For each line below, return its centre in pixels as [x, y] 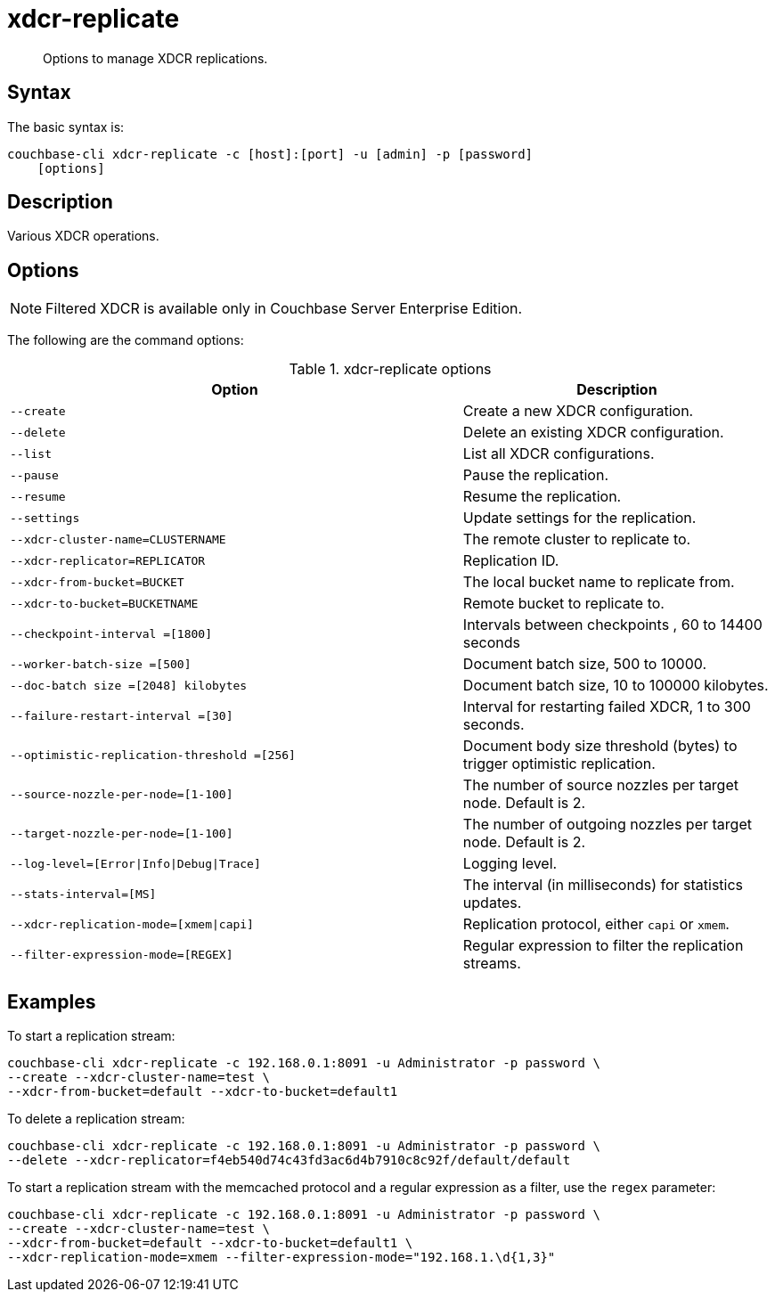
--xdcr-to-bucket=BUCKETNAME [104, 603]
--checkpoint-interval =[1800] [111, 633]
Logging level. [510, 864]
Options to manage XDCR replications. [155, 58]
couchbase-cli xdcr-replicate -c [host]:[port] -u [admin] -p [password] [270, 154]
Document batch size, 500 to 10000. [585, 664]
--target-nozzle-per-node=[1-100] [122, 833]
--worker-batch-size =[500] [101, 664]
